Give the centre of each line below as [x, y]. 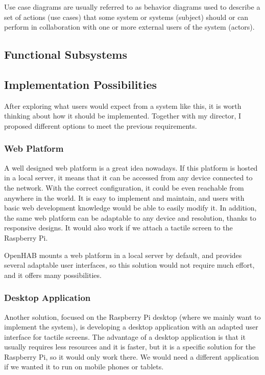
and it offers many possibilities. [53, 275]
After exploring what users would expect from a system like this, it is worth [123, 106]
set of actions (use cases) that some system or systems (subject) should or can [126, 17]
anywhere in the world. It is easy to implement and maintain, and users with [124, 197]
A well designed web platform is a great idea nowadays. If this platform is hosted [131, 167]
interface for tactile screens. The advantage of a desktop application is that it [125, 336]
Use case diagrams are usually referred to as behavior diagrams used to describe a [132, 7]
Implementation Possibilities [81, 84]
